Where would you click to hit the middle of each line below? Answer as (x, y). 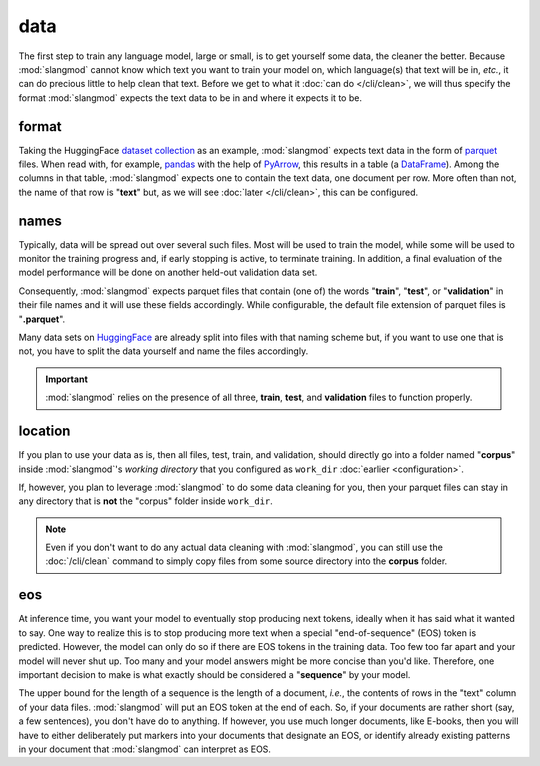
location (44, 431)
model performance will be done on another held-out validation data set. (168, 272)
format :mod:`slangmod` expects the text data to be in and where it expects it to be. (190, 97)
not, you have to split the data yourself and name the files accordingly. (163, 351)
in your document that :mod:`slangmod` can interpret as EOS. (145, 749)
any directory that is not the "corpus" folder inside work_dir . (146, 501)
